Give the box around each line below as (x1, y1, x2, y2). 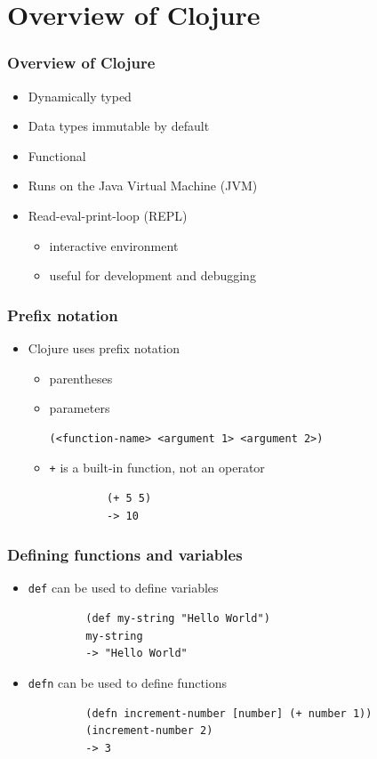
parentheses (49, 368, 113, 387)
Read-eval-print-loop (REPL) (28, 206, 188, 224)
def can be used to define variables (28, 578, 219, 597)
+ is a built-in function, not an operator (49, 458, 265, 477)
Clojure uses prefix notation (28, 338, 180, 357)
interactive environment (49, 236, 179, 254)
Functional (28, 146, 86, 165)
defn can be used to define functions (28, 673, 228, 691)
